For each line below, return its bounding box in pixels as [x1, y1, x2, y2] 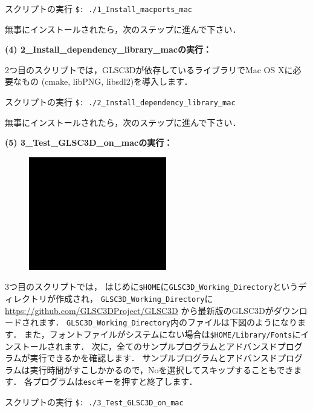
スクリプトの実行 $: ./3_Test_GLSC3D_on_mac [5, 396, 184, 408]
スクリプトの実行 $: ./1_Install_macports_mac [5, 2, 192, 15]
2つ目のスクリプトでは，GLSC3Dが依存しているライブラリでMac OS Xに [5, 63, 293, 76]
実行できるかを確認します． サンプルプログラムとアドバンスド [30, 352, 277, 364]
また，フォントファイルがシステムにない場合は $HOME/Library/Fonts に [24, 328, 301, 341]
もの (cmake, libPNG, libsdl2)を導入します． [21, 75, 193, 88]
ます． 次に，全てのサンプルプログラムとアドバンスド [63, 339, 277, 352]
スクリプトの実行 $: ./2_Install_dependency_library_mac [5, 96, 236, 108]
